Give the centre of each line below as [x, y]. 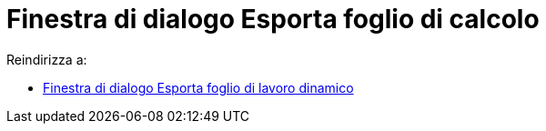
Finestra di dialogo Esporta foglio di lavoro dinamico [198, 87]
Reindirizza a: [47, 59]
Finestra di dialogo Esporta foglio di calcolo [273, 19]
